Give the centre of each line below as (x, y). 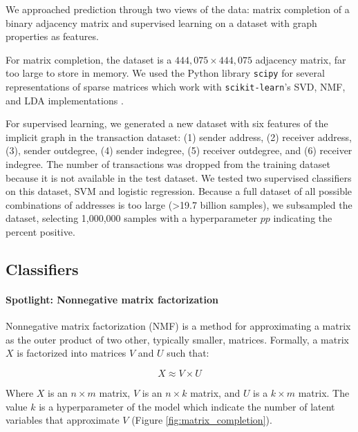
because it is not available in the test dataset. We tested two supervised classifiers (179, 177)
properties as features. (52, 36)
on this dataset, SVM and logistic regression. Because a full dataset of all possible (179, 191)
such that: (188, 353)
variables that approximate (63, 420)
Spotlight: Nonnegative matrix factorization (112, 299)
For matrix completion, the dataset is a (89, 59)
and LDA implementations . (65, 100)
